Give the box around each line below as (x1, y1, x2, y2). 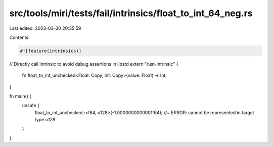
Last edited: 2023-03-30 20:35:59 (9, 25, 81, 31)
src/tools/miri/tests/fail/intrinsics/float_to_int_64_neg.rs (9, 8, 253, 19)
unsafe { (22, 103, 40, 109)
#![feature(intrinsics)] (20, 48, 82, 54)
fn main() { (9, 93, 32, 100)
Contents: (9, 34, 30, 40)
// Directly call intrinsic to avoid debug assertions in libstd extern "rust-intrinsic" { (9, 61, 178, 67)
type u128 (34, 117, 56, 123)
